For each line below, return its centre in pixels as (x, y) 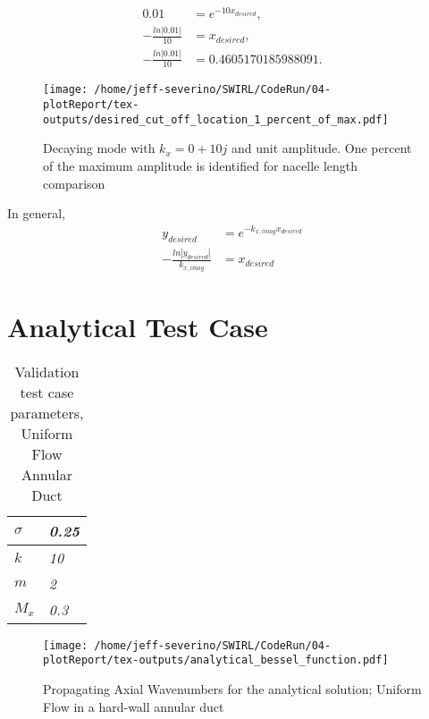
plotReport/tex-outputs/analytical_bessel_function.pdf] (216, 660)
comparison (74, 183)
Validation (47, 371)
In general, (36, 213)
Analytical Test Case (138, 326)
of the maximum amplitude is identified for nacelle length (201, 166)
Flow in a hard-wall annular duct (134, 706)
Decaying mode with (99, 148)
